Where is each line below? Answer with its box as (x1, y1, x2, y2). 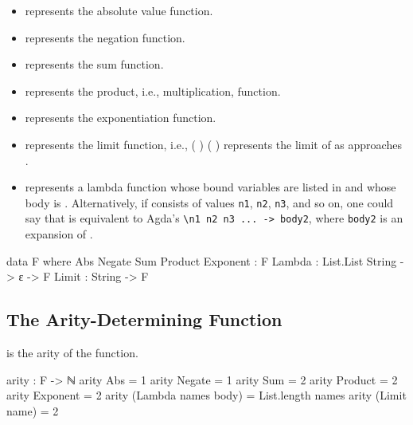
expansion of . (25, 226, 93, 242)
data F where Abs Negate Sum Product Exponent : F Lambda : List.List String (6, 252, 397, 269)
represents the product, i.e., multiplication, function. (25, 82, 281, 99)
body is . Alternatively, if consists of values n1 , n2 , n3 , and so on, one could (25, 194, 394, 211)
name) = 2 (6, 402, 59, 419)
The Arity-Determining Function (6, 307, 282, 332)
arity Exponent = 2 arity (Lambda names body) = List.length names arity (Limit (6, 387, 407, 403)
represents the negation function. (25, 29, 185, 45)
